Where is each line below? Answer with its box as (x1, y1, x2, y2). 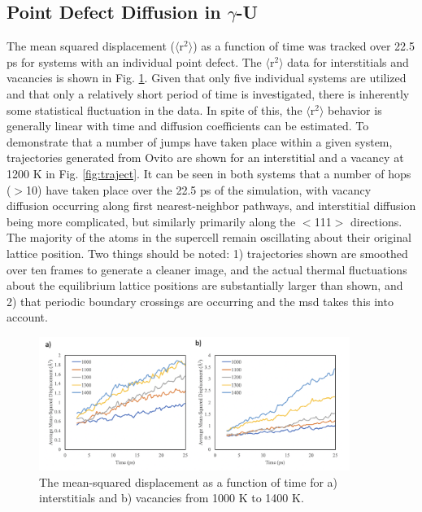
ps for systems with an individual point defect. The (7, 53, 262, 70)
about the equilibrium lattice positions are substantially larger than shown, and (7, 277, 403, 294)
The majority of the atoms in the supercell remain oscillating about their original (7, 229, 411, 246)
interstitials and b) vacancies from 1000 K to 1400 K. (39, 489, 304, 506)
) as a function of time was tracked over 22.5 (193, 37, 415, 55)
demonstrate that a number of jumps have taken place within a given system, (7, 133, 393, 150)
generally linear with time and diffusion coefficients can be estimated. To (7, 117, 369, 134)
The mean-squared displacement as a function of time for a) (39, 473, 338, 490)
